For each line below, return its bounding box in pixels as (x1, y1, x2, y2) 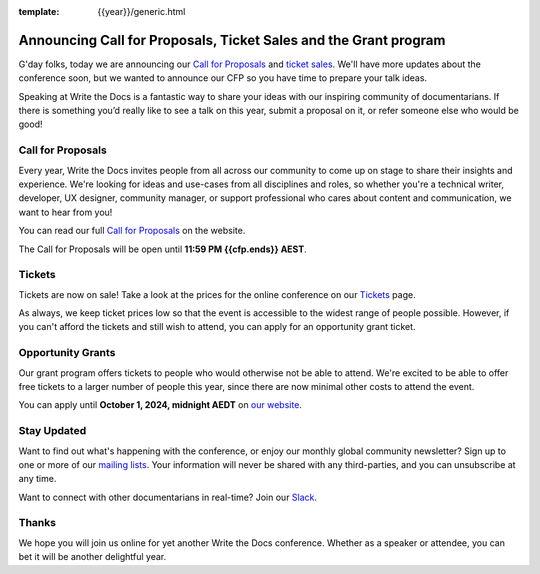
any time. (18, 473, 57, 485)
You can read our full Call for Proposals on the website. (18, 225, 246, 237)
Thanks (18, 516, 57, 530)
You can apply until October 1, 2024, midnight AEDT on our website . (18, 399, 302, 411)
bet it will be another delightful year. (18, 551, 167, 563)
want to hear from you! (18, 206, 113, 218)
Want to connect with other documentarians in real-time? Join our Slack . (18, 491, 318, 503)
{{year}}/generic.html (97, 6, 186, 17)
